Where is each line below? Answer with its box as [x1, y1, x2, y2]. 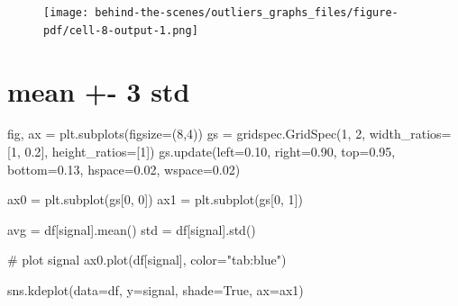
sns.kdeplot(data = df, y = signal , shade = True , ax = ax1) [7, 281, 304, 299]
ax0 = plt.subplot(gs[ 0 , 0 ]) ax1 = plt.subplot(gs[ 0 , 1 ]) [7, 190, 303, 209]
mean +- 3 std [7, 72, 190, 109]
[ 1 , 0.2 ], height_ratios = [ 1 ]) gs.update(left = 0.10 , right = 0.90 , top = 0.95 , [7, 142, 396, 161]
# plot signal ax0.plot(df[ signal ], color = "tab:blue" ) [7, 250, 287, 269]
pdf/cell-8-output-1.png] [43, 23, 198, 37]
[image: [43, 6, 89, 19]
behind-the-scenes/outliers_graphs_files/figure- [95, 6, 398, 19]
